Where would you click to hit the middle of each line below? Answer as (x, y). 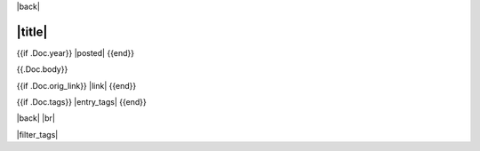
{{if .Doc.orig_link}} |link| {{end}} (76, 85)
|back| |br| (36, 118)
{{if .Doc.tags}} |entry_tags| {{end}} (81, 102)
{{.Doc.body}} (42, 69)
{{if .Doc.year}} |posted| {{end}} (76, 52)
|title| (32, 32)
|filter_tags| (37, 134)
